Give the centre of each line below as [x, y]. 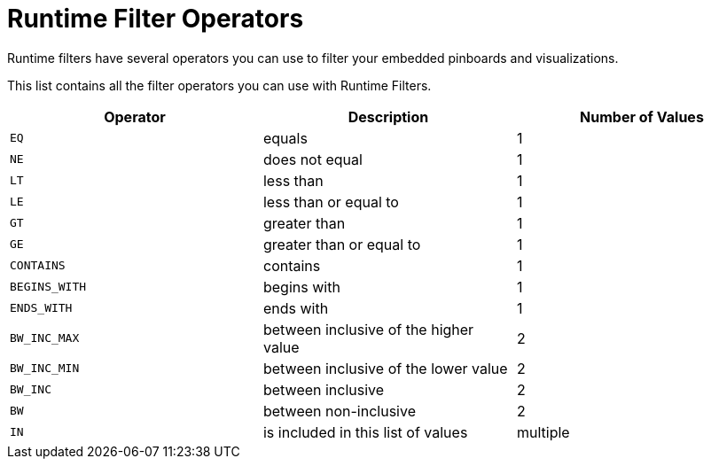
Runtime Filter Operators [156, 19]
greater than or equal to [342, 244]
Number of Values [642, 116]
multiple [543, 432]
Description [388, 116]
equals [285, 138]
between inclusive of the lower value [385, 368]
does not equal [313, 159]
